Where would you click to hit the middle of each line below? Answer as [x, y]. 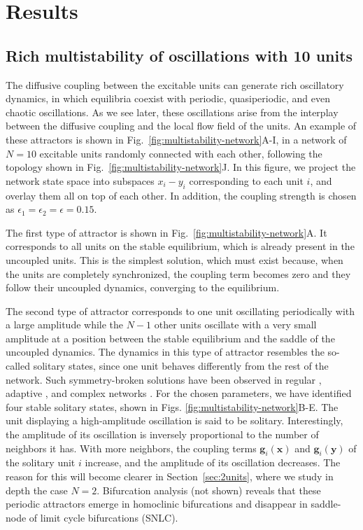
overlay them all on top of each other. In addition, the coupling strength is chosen [181, 195]
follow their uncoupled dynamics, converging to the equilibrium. [143, 287]
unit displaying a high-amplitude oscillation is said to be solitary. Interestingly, [175, 420]
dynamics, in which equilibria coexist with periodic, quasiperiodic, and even [168, 98]
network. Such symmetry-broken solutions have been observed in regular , [164, 379]
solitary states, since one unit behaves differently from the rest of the [181, 366]
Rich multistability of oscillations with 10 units [179, 55]
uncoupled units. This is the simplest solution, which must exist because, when [175, 259]
